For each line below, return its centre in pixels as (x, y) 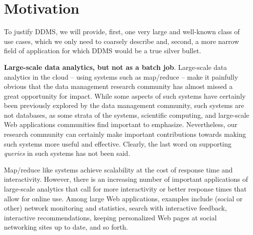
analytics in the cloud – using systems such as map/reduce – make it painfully (121, 76)
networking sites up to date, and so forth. (66, 227)
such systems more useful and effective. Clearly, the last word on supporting (118, 143)
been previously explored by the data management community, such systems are (124, 105)
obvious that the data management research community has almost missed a (118, 86)
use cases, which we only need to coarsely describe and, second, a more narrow (122, 41)
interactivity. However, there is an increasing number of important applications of (126, 179)
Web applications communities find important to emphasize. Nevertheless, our (121, 124)
